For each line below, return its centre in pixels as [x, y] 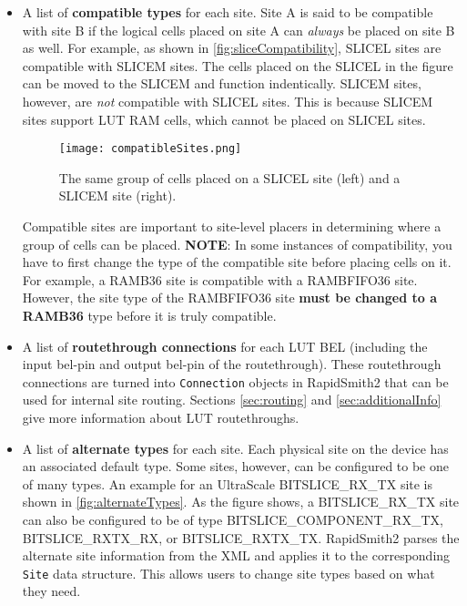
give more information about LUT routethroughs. [161, 417]
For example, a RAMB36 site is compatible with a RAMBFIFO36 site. [220, 279]
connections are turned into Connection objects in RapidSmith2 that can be [235, 381]
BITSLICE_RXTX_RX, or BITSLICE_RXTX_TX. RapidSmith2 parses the [241, 537]
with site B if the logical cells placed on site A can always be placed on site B [239, 30]
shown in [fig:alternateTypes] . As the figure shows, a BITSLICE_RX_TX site [241, 502]
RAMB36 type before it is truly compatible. [149, 315]
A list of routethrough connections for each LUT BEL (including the [225, 346]
